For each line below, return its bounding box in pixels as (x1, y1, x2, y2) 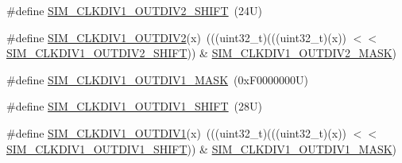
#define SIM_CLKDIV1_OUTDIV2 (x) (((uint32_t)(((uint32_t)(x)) (6, 29, 347, 45)
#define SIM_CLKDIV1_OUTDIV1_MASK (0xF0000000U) (6, 71, 308, 87)
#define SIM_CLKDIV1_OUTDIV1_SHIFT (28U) (6, 98, 263, 114)
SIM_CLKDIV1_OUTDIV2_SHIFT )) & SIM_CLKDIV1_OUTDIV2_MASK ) (6, 45, 397, 61)
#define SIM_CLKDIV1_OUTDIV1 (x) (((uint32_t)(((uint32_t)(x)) (6, 124, 347, 141)
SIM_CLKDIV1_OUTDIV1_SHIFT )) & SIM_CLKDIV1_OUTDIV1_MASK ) (6, 140, 397, 157)
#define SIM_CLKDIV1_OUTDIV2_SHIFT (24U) (6, 2, 263, 18)
